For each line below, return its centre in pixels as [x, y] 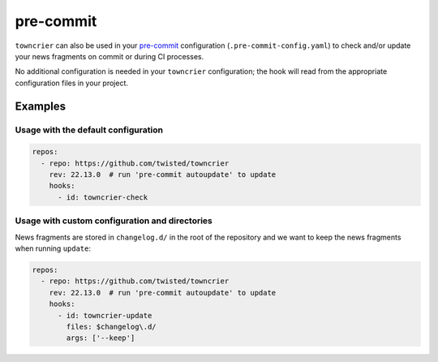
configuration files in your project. [72, 83]
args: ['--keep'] [101, 338]
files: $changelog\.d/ [112, 326]
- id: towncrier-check [103, 197]
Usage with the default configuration [89, 130]
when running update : [53, 248]
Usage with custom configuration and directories [114, 221]
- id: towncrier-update [105, 315]
